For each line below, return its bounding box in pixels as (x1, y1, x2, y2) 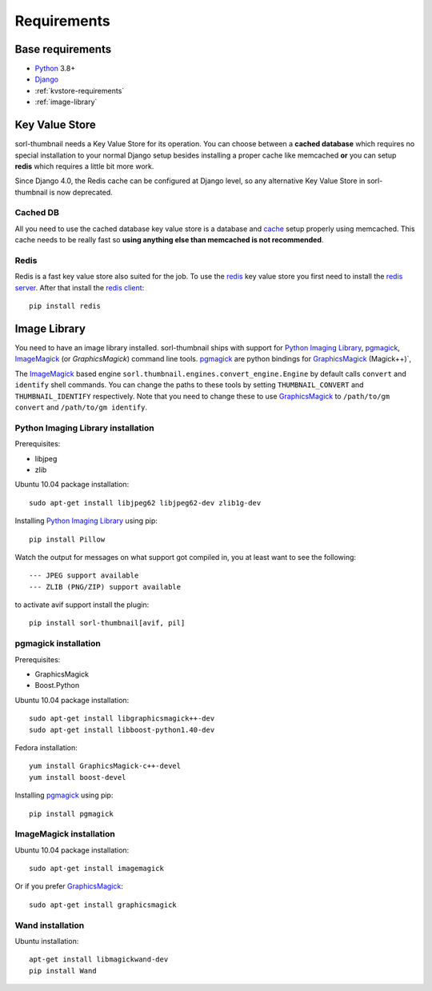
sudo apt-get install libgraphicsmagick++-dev (29, 714, 215, 723)
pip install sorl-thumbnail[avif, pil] (29, 618, 186, 628)
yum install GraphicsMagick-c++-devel (29, 761, 182, 771)
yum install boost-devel (29, 773, 126, 781)
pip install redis (29, 302, 102, 311)
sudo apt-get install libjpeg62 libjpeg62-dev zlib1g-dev (29, 498, 262, 507)
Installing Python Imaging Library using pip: (14, 516, 158, 525)
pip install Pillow (29, 534, 106, 544)
